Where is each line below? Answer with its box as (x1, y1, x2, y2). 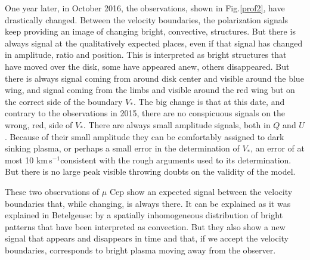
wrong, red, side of (5, 118, 73, 131)
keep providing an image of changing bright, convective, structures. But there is (5, 25, 296, 38)
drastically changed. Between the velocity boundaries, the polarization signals (5, 13, 289, 26)
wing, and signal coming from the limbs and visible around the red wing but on (5, 83, 295, 96)
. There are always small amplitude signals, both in (83, 118, 271, 131)
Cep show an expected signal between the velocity (109, 185, 293, 197)
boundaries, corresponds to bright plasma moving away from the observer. (5, 243, 276, 256)
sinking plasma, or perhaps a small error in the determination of (5, 142, 240, 154)
